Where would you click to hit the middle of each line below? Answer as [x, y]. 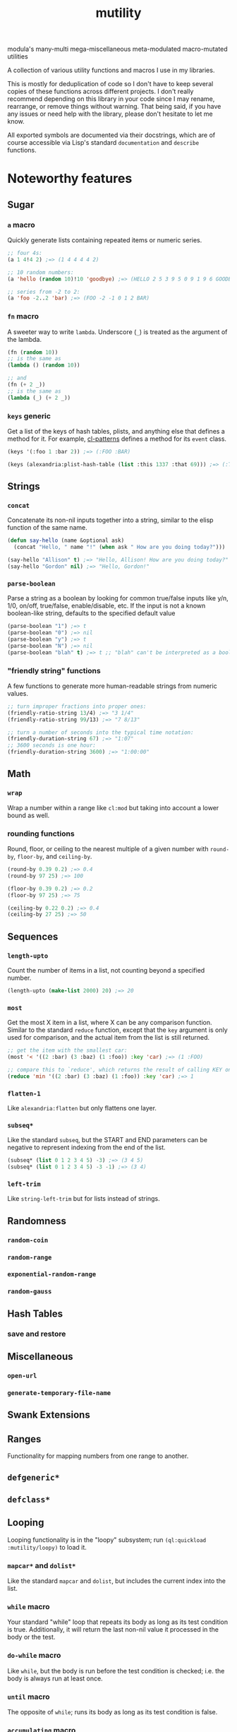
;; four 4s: [25, 253]
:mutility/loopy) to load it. [47, 1547]
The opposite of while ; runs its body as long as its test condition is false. [113, 1712]
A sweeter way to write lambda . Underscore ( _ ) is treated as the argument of [117, 332]
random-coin [28, 1240]
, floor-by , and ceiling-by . [53, 857]
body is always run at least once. [55, 1678]
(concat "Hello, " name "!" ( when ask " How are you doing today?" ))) [120, 547]
